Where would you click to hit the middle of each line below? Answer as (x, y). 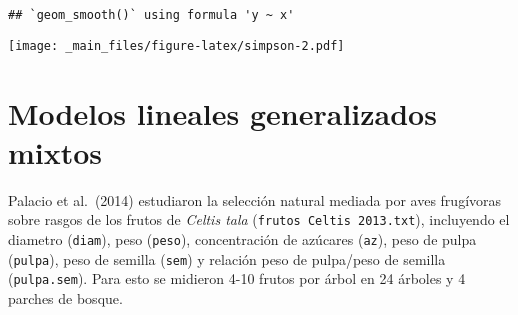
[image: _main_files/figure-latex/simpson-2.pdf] (176, 45)
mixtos (55, 151)
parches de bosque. (65, 297)
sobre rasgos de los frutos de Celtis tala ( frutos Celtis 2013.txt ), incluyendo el (259, 219)
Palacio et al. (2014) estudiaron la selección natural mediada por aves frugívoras (255, 199)
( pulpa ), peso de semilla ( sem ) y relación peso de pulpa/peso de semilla (227, 258)
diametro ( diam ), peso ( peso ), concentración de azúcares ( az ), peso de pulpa (242, 238)
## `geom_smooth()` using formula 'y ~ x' (151, 15)
